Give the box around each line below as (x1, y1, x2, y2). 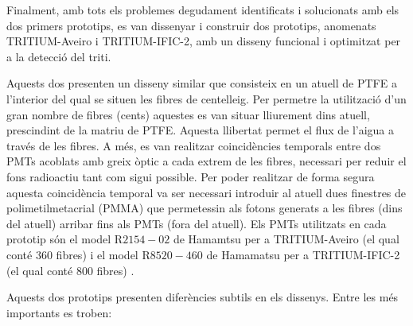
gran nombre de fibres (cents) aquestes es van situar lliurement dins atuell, (6, 106, 370, 122)
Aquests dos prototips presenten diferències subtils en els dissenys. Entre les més (6, 289, 399, 305)
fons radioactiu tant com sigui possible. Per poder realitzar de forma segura (6, 168, 375, 184)
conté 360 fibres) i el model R (6, 246, 150, 262)
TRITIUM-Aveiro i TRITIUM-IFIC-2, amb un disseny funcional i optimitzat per (6, 33, 401, 49)
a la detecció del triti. (6, 48, 111, 64)
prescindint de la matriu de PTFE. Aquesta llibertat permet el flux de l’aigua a (6, 122, 395, 138)
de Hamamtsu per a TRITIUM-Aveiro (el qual (173, 231, 399, 247)
